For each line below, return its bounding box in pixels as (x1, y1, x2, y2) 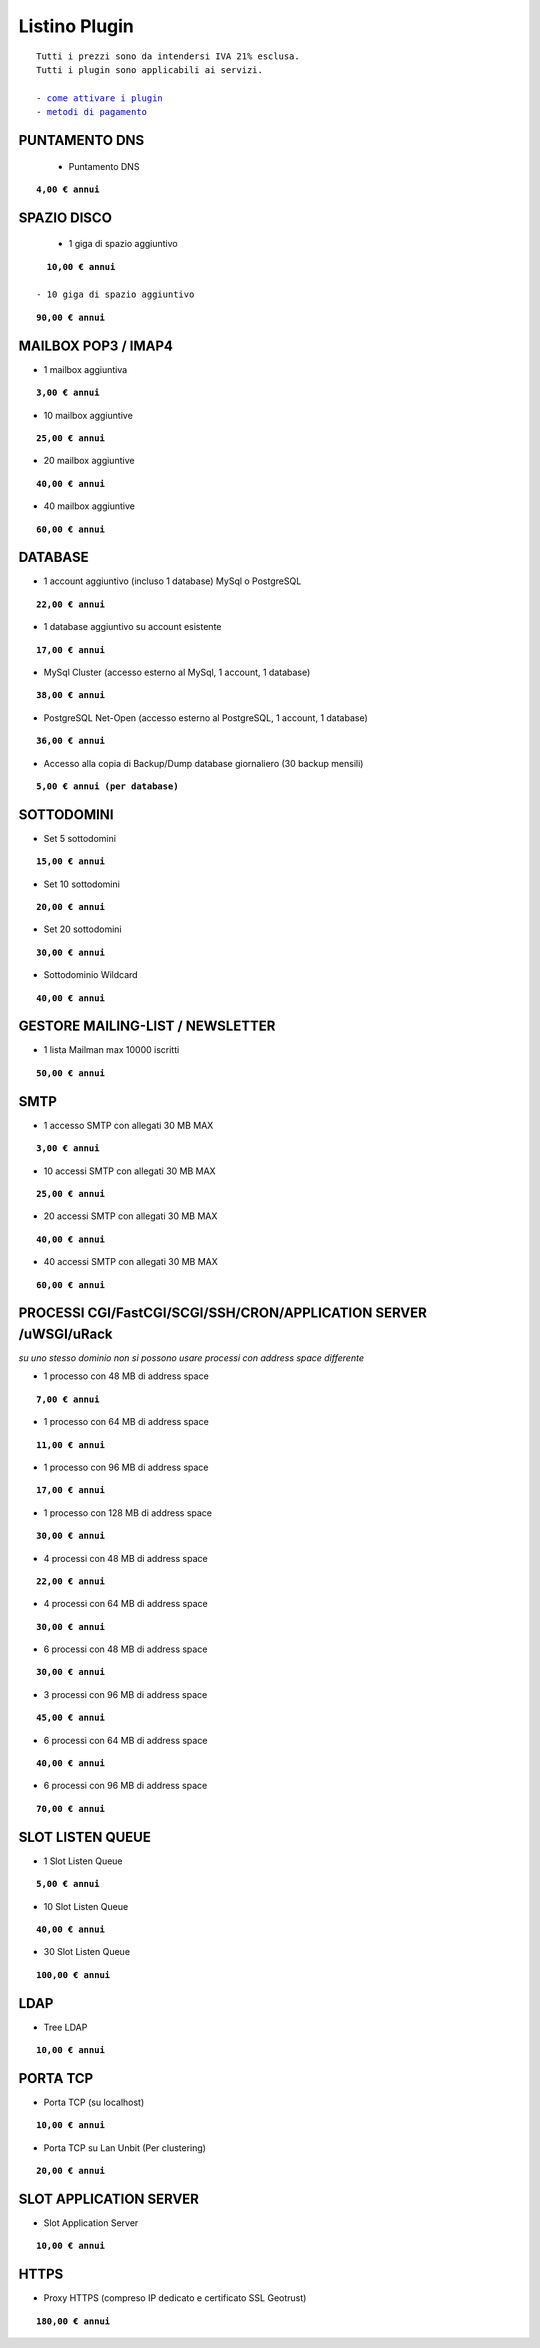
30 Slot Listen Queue (43, 1946, 130, 1958)
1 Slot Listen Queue (43, 1855, 124, 1867)
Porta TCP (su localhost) (43, 2096, 145, 2108)
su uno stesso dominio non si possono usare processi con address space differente (18, 1352, 365, 1364)
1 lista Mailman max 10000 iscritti (43, 1044, 180, 1056)
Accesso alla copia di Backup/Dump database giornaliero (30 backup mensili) (43, 757, 364, 769)
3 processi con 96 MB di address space (43, 1688, 208, 1700)
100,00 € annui (36, 1969, 111, 1980)
